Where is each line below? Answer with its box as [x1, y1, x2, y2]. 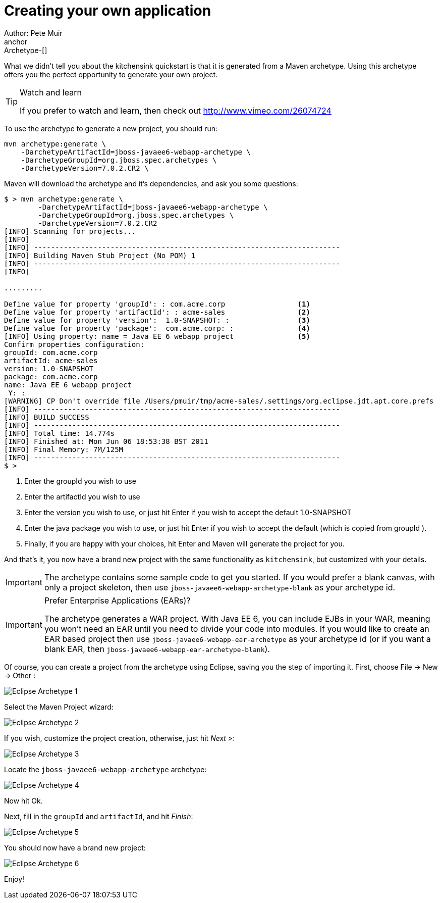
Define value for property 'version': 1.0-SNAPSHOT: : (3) [4, 316, 310, 324]
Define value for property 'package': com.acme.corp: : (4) [4, 324, 310, 332]
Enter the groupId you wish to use [24, 476, 136, 485]
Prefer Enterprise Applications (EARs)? [44, 595, 191, 606]
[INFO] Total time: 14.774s [4, 429, 115, 437]
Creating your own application [4, 2, 211, 19]
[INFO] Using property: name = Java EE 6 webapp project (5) [4, 332, 310, 340]
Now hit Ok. [4, 796, 43, 805]
